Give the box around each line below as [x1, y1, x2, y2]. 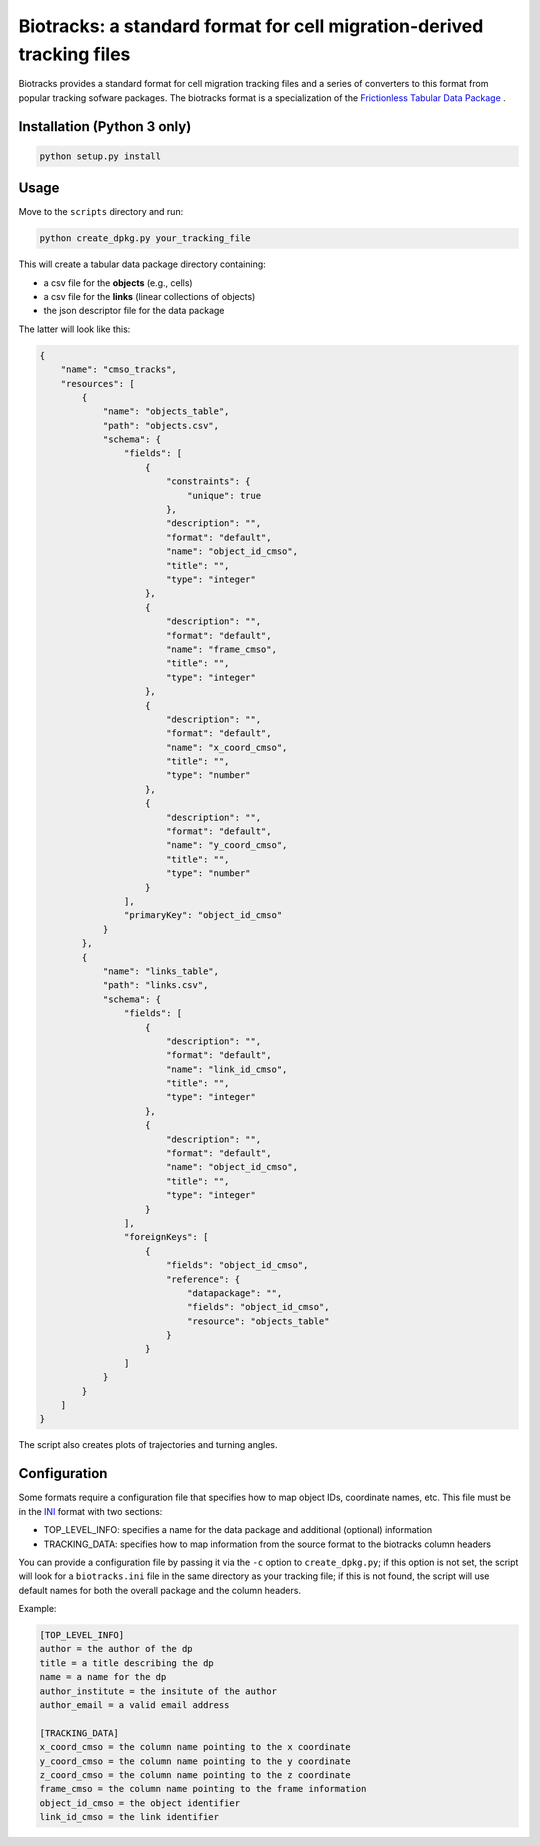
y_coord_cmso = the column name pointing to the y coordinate [39, 1755, 351, 1767]
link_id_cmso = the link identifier [39, 1811, 220, 1823]
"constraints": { [165, 476, 251, 487]
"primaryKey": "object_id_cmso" [123, 910, 283, 921]
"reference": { [165, 1273, 240, 1285]
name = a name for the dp [39, 1671, 167, 1683]
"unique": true [186, 490, 262, 501]
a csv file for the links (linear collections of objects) [43, 290, 256, 302]
